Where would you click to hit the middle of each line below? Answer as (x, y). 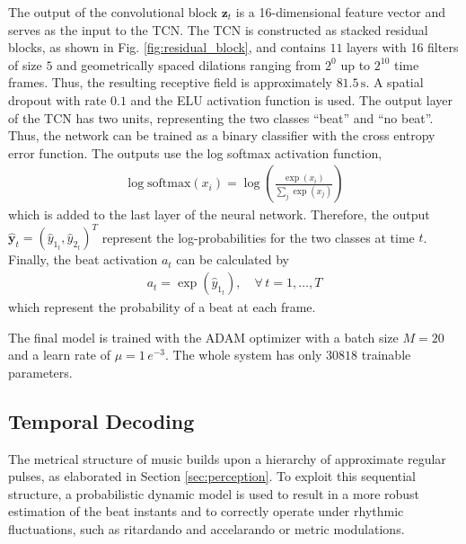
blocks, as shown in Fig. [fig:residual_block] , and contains (167, 47)
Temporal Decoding (101, 420)
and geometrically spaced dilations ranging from (189, 64)
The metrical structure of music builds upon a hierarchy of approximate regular (227, 458)
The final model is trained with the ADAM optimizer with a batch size (203, 337)
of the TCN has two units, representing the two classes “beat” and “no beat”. (221, 117)
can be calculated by (233, 259)
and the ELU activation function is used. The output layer (291, 99)
